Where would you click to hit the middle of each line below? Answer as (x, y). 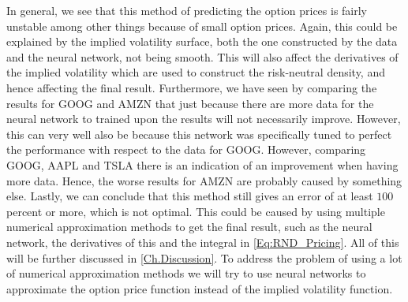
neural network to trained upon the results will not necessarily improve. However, (204, 119)
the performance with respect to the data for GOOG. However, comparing (186, 149)
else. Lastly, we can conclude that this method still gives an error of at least (190, 196)
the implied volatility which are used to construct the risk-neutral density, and (196, 72)
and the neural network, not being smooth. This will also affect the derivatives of (202, 56)
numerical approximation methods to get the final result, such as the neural (189, 227)
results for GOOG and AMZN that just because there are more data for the (190, 103)
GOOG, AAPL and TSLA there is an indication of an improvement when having (202, 164)
